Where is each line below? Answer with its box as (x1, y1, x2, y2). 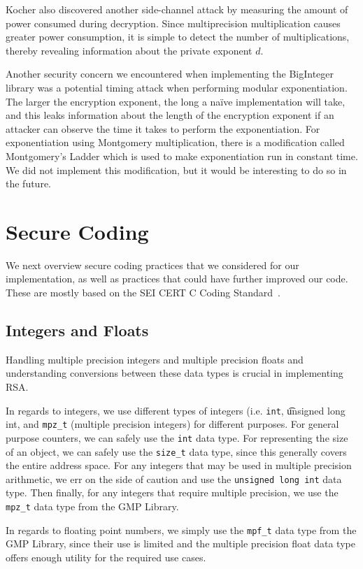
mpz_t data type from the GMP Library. (6, 499, 179, 514)
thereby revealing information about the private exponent (6, 43, 252, 57)
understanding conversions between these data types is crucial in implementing (6, 366, 343, 380)
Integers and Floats (6, 319, 149, 341)
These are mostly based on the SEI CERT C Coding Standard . (6, 285, 280, 300)
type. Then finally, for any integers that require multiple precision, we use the (6, 485, 339, 500)
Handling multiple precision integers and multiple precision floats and (6, 352, 304, 366)
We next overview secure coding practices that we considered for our (6, 257, 299, 272)
